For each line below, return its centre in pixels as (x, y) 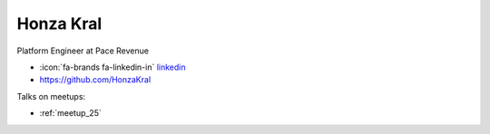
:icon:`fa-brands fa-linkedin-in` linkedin (113, 67)
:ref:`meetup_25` (70, 113)
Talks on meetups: (51, 96)
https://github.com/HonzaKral (95, 80)
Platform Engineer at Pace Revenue (83, 51)
